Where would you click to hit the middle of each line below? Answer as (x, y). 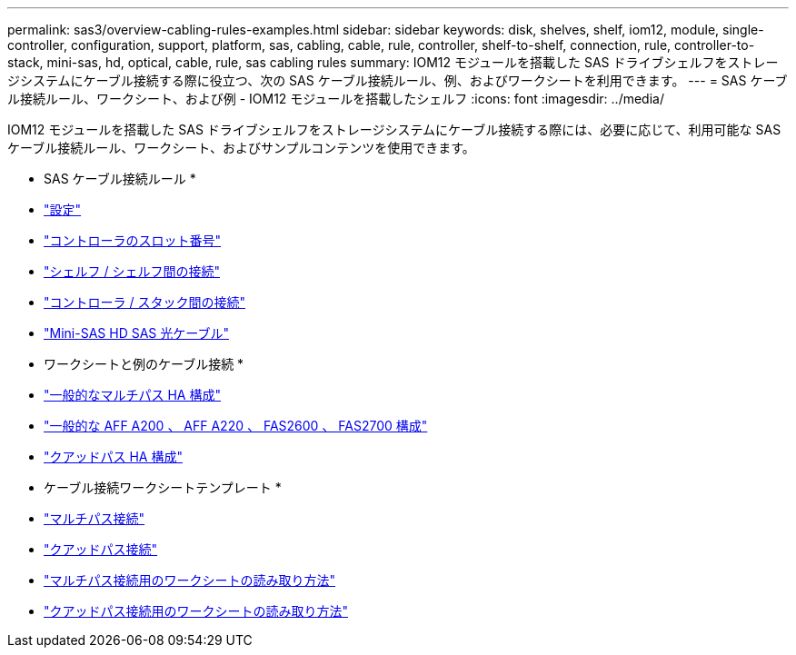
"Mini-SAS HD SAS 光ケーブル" (136, 333)
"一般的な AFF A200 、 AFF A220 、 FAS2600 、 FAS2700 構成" (236, 426)
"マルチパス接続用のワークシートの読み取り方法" (190, 580)
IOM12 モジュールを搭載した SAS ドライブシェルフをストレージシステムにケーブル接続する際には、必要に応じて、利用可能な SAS (394, 129)
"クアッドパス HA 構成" (113, 457)
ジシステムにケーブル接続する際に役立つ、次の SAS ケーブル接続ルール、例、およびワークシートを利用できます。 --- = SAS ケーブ (398, 80)
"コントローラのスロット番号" (133, 240)
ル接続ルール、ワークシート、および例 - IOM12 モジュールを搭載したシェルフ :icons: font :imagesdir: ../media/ (336, 99)
